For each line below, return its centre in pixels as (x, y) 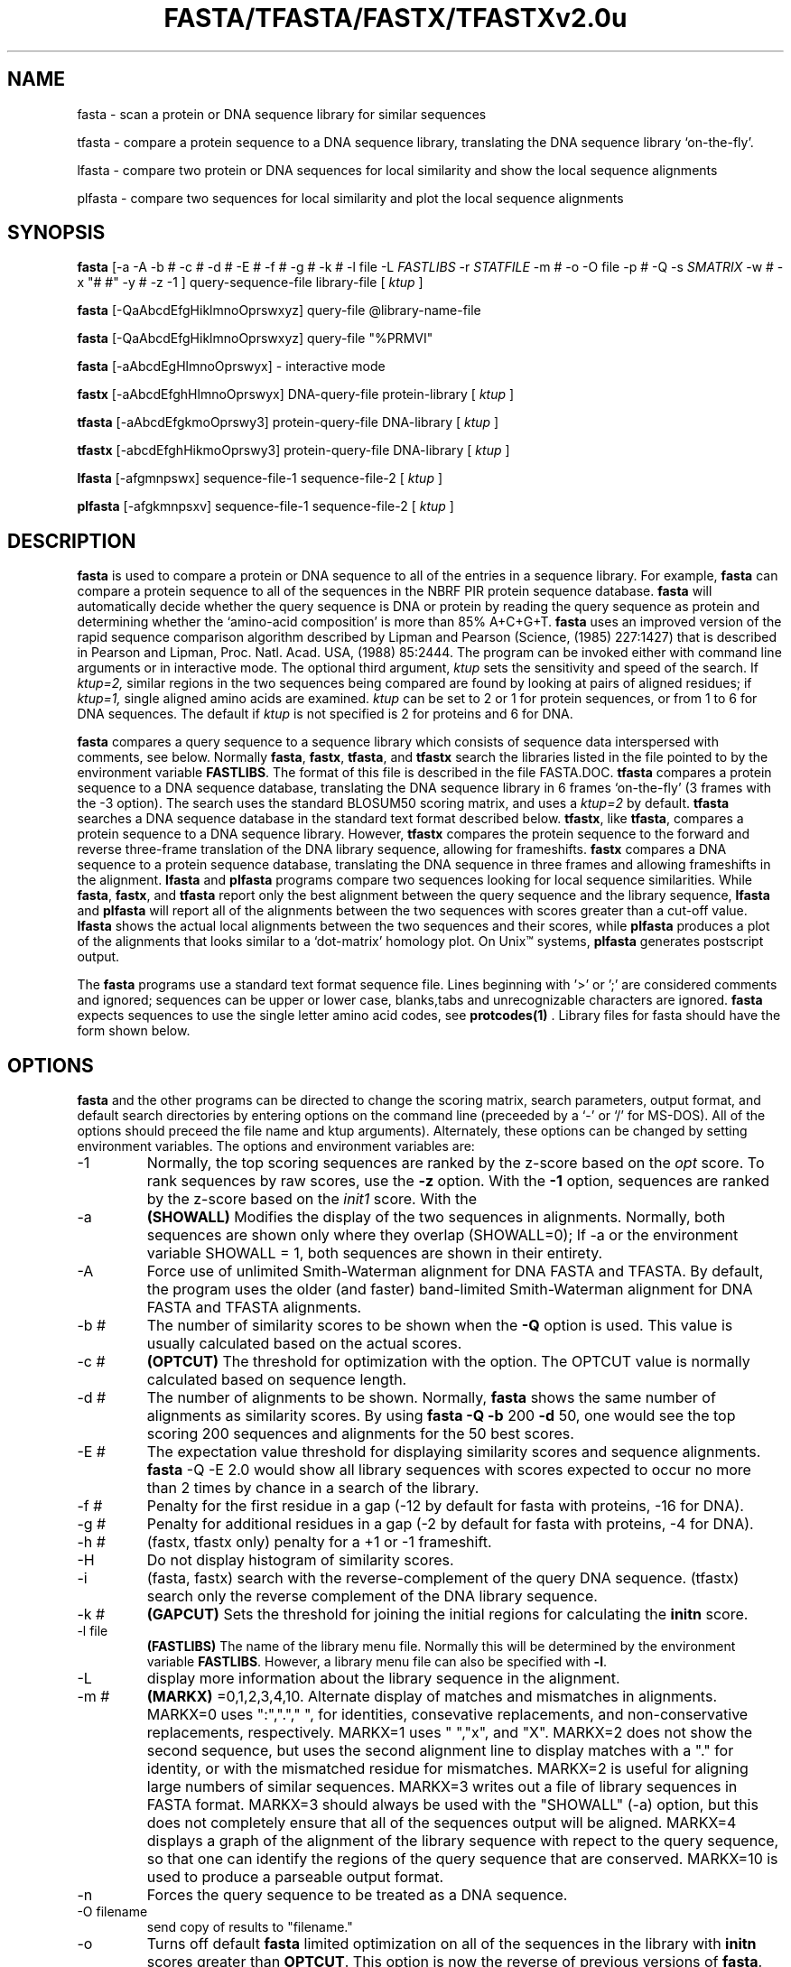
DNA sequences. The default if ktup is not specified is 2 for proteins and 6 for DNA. (325, 714)
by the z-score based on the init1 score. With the (312, 1199)
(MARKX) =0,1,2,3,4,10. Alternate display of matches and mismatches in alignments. (432, 1697)
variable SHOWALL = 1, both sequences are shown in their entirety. (375, 1253)
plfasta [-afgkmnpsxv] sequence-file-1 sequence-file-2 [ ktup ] (265, 506)
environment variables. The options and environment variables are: (276, 1146)
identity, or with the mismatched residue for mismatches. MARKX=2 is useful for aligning (447, 1769)
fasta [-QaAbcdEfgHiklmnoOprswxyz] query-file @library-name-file (279, 311)
